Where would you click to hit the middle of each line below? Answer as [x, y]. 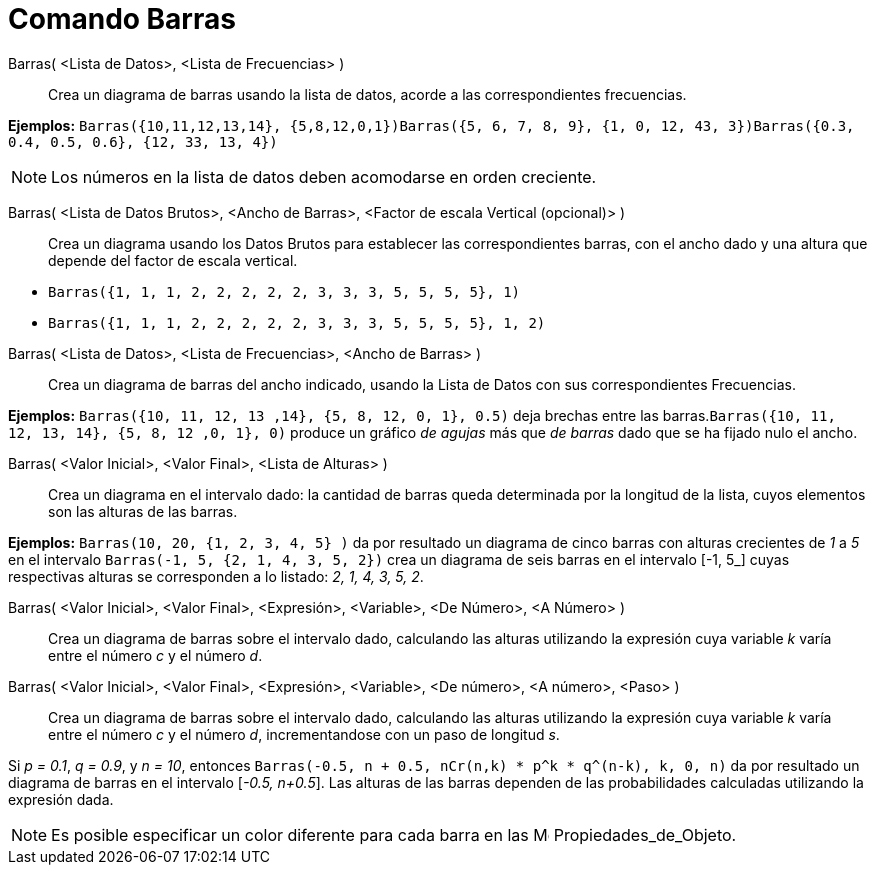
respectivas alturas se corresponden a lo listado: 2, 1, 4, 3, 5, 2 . [216, 576]
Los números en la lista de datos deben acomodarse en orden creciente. [324, 176]
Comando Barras [122, 19]
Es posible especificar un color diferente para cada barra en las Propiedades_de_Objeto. [394, 834]
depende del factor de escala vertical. [173, 260]
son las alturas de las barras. [143, 511]
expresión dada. [61, 799]
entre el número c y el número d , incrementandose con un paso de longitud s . [304, 734]
